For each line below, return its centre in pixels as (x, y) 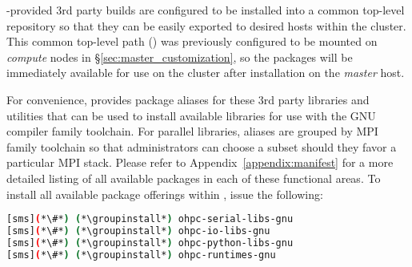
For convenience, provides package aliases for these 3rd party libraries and (188, 99)
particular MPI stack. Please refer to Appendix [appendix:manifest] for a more (200, 162)
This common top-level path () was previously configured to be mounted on (192, 41)
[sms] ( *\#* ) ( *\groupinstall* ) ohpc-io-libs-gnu (138, 231)
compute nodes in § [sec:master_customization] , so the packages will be (180, 57)
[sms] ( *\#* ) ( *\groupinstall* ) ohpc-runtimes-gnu (141, 255)
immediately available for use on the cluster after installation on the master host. (206, 73)
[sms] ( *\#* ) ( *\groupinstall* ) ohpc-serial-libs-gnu (150, 219)
